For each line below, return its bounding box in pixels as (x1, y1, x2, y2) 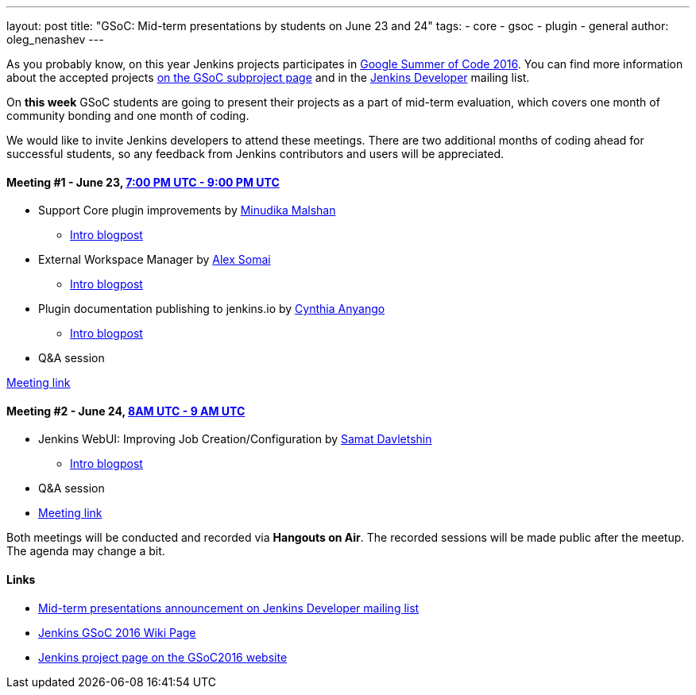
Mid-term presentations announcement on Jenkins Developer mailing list (38, 600, 420, 615)
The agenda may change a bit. (6, 544, 165, 558)
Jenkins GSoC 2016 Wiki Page (38, 625, 196, 639)
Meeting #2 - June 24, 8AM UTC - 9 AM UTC (6, 403, 246, 418)
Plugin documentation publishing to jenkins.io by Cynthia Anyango (38, 302, 385, 316)
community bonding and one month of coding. (6, 109, 249, 122)
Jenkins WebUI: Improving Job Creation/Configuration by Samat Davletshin (38, 432, 432, 446)
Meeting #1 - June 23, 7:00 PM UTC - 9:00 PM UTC (6, 175, 280, 189)
